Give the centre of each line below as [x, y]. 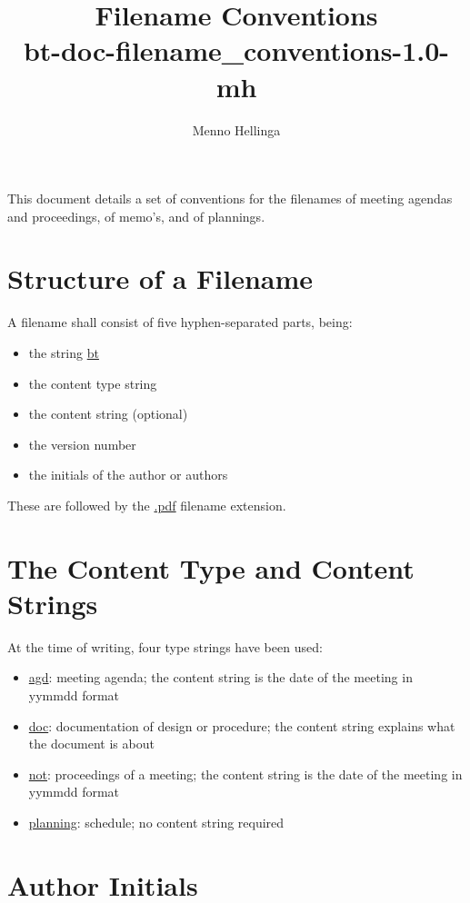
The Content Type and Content [211, 567]
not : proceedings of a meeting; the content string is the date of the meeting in [245, 774]
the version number [82, 444]
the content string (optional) [108, 414]
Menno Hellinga [236, 129]
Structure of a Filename [160, 278]
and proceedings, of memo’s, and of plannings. [136, 216]
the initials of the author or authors [128, 475]
